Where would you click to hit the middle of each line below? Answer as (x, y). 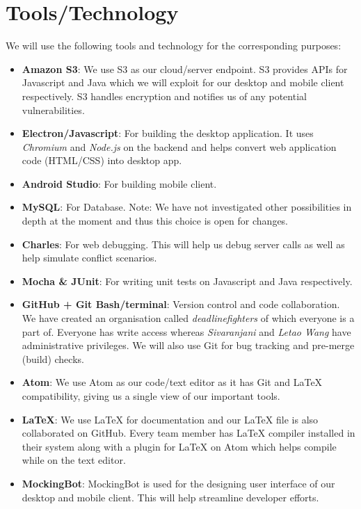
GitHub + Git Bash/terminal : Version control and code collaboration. (181, 304)
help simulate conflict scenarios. (89, 258)
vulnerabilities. (53, 110)
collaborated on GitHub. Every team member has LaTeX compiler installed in (188, 433)
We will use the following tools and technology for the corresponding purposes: (174, 46)
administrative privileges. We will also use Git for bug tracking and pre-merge (188, 345)
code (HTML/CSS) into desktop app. (102, 160)
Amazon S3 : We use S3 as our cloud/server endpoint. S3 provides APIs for (185, 68)
